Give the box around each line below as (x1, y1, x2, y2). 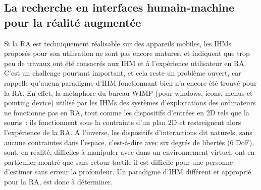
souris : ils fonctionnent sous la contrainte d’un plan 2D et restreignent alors (4, 117, 241, 128)
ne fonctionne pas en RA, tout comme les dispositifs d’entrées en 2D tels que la (4, 107, 249, 117)
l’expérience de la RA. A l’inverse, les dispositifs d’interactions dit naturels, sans (4, 126, 252, 137)
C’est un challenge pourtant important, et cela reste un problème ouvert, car (4, 68, 241, 78)
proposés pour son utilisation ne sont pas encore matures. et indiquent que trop (4, 48, 250, 58)
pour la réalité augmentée (4, 14, 141, 30)
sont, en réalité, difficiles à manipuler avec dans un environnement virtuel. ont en (4, 147, 255, 157)
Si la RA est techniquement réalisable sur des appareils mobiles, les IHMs (4, 38, 232, 48)
